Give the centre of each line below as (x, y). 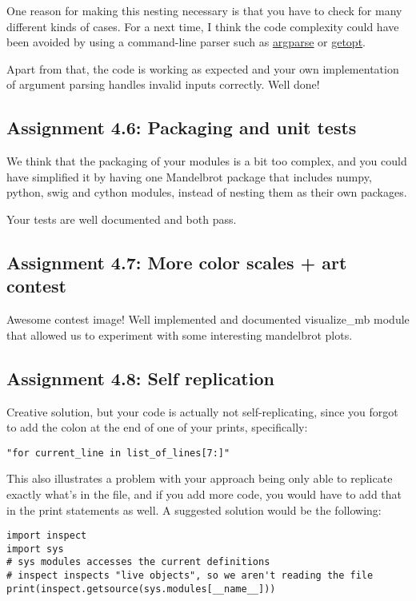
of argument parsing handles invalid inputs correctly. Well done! (163, 84)
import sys (35, 549)
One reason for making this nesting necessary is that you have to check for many (204, 10)
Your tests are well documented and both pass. (122, 219)
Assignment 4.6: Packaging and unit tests (182, 127)
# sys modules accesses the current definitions (138, 562)
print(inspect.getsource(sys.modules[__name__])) (141, 589)
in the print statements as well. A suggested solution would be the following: (194, 509)
